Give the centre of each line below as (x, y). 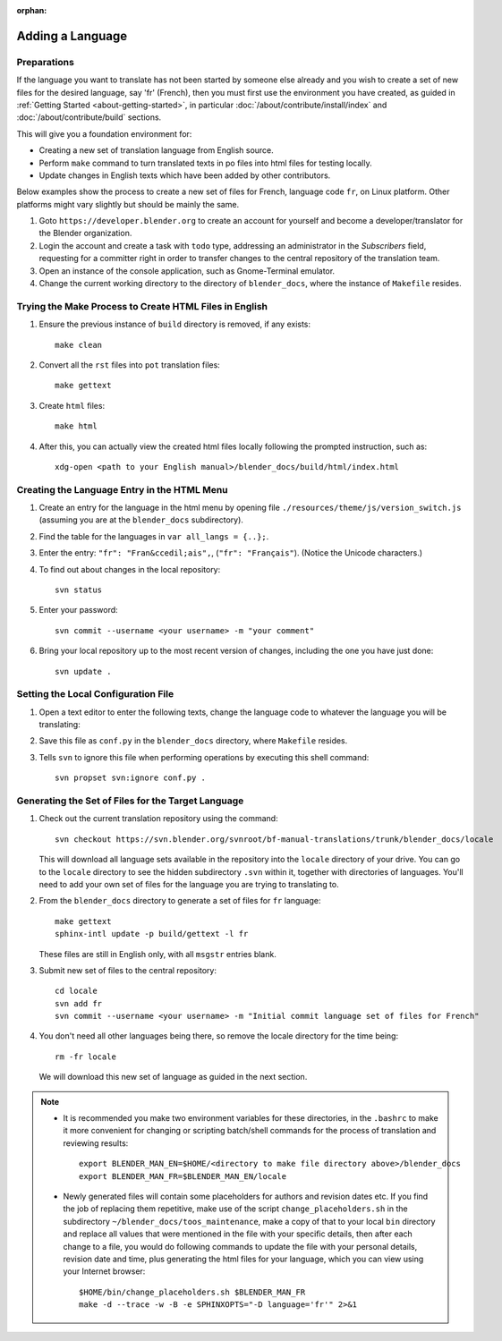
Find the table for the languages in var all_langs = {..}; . (154, 536)
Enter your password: (78, 610)
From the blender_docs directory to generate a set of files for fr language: (180, 901)
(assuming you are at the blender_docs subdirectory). (141, 520)
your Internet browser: (104, 1271)
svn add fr (79, 1003)
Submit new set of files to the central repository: (128, 970)
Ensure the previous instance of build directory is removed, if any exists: (175, 324)
